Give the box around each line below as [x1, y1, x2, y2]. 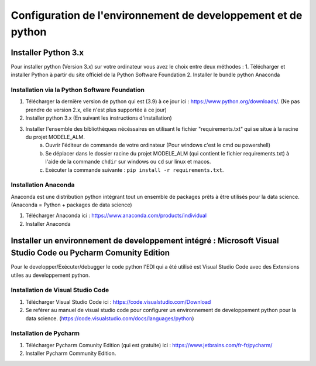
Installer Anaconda [25, 220, 71, 227]
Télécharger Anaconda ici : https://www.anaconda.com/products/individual [25, 212, 207, 219]
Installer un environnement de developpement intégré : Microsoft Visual [11, 235, 279, 246]
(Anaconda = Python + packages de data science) [11, 201, 132, 208]
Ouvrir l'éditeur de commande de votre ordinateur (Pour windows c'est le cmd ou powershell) [45, 141, 271, 149]
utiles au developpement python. [11, 272, 90, 279]
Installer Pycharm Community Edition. [25, 350, 116, 357]
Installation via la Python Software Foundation [11, 86, 145, 94]
